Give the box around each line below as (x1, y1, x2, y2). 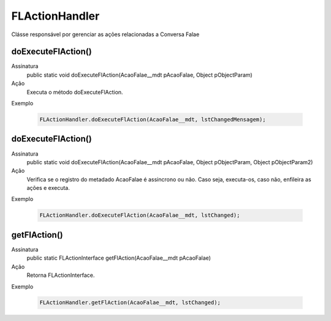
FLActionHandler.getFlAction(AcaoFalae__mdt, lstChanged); (39, 299, 221, 306)
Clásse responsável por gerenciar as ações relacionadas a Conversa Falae (11, 31, 200, 38)
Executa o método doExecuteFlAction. (26, 88, 123, 96)
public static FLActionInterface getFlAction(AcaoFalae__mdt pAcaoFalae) (26, 254, 211, 262)
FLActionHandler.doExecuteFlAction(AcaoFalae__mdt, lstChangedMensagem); (39, 116, 266, 123)
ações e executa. (26, 184, 70, 192)
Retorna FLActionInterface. (26, 271, 95, 279)
